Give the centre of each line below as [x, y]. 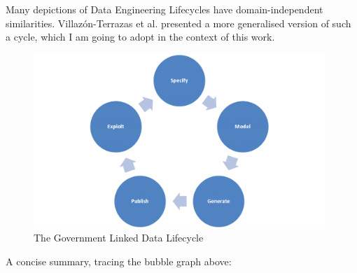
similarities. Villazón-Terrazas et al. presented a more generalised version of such [178, 23]
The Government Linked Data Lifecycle [119, 238]
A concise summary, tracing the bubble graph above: [119, 261]
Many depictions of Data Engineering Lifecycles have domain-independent [164, 9]
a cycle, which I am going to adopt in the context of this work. [140, 37]
